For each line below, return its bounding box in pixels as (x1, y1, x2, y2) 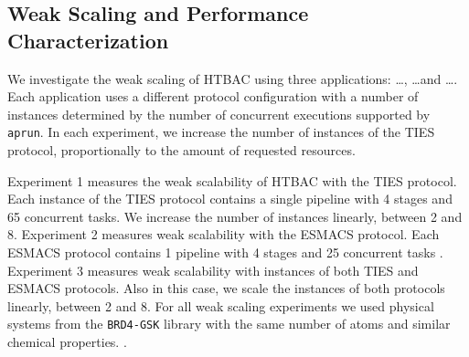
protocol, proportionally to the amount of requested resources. (7, 141, 356, 160)
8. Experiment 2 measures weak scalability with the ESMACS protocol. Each (7, 225, 440, 244)
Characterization (7, 26, 169, 54)
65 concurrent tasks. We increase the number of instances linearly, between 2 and (7, 206, 463, 226)
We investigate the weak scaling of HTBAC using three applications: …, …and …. (7, 68, 458, 88)
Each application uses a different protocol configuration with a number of (7, 87, 419, 106)
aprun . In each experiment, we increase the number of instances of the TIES (7, 122, 435, 142)
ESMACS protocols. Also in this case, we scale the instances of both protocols (7, 278, 445, 298)
